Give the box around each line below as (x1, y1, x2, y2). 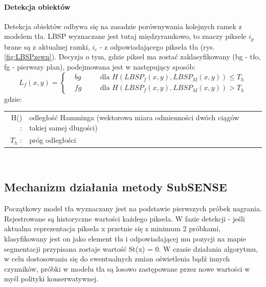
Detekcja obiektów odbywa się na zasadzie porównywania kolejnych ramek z (4, 20, 242, 31)
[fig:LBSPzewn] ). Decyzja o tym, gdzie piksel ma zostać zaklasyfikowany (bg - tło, (4, 51, 261, 62)
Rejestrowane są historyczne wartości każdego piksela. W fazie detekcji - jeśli (4, 213, 245, 224)
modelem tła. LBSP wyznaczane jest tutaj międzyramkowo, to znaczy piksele (4, 31, 247, 41)
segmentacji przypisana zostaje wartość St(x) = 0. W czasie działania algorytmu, (4, 243, 258, 254)
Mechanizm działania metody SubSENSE (4, 179, 227, 195)
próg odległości (29, 135, 76, 145)
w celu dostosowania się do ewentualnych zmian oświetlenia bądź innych (4, 253, 230, 264)
